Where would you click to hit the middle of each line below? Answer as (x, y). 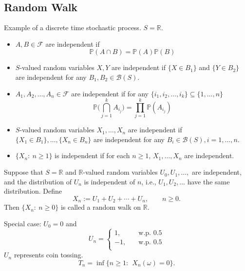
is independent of (110, 181)
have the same (208, 181)
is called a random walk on (101, 207)
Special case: (23, 223)
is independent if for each (92, 155)
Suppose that (24, 172)
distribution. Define (33, 191)
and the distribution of (38, 181)
